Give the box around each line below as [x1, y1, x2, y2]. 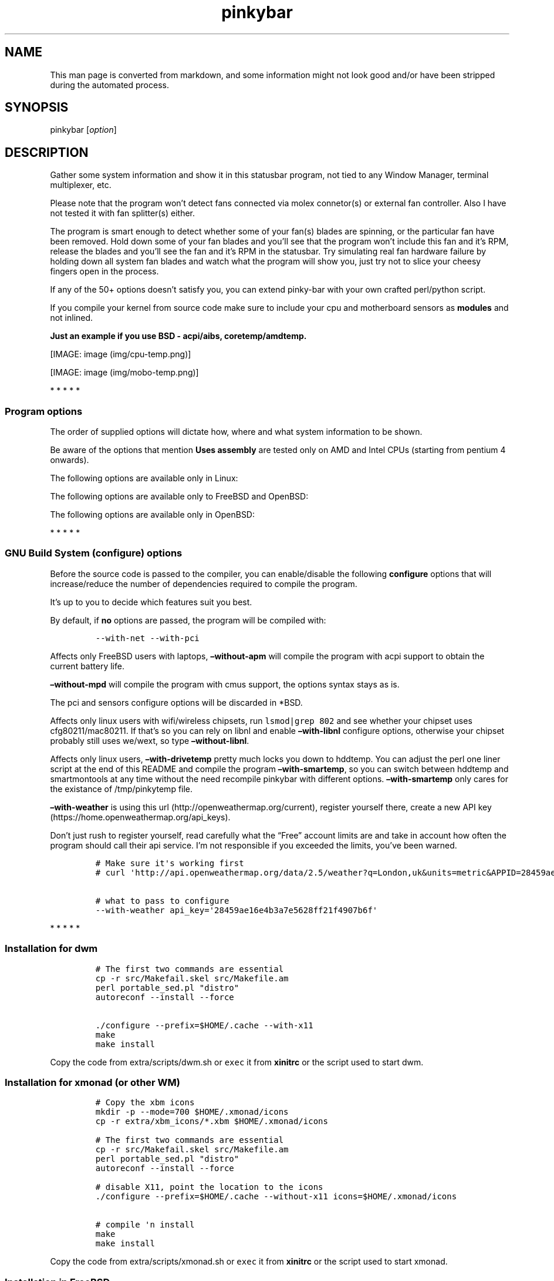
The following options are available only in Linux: [50, 473, 238, 484]
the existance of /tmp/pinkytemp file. [50, 783, 193, 794]
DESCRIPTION [5, 145, 89, 160]
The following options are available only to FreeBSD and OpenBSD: [50, 491, 309, 502]
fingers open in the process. [50, 266, 159, 277]
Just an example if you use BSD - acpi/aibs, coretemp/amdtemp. [50, 331, 307, 341]
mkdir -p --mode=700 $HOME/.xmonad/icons [95, 1107, 289, 1117]
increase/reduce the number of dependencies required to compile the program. [50, 578, 357, 589]
